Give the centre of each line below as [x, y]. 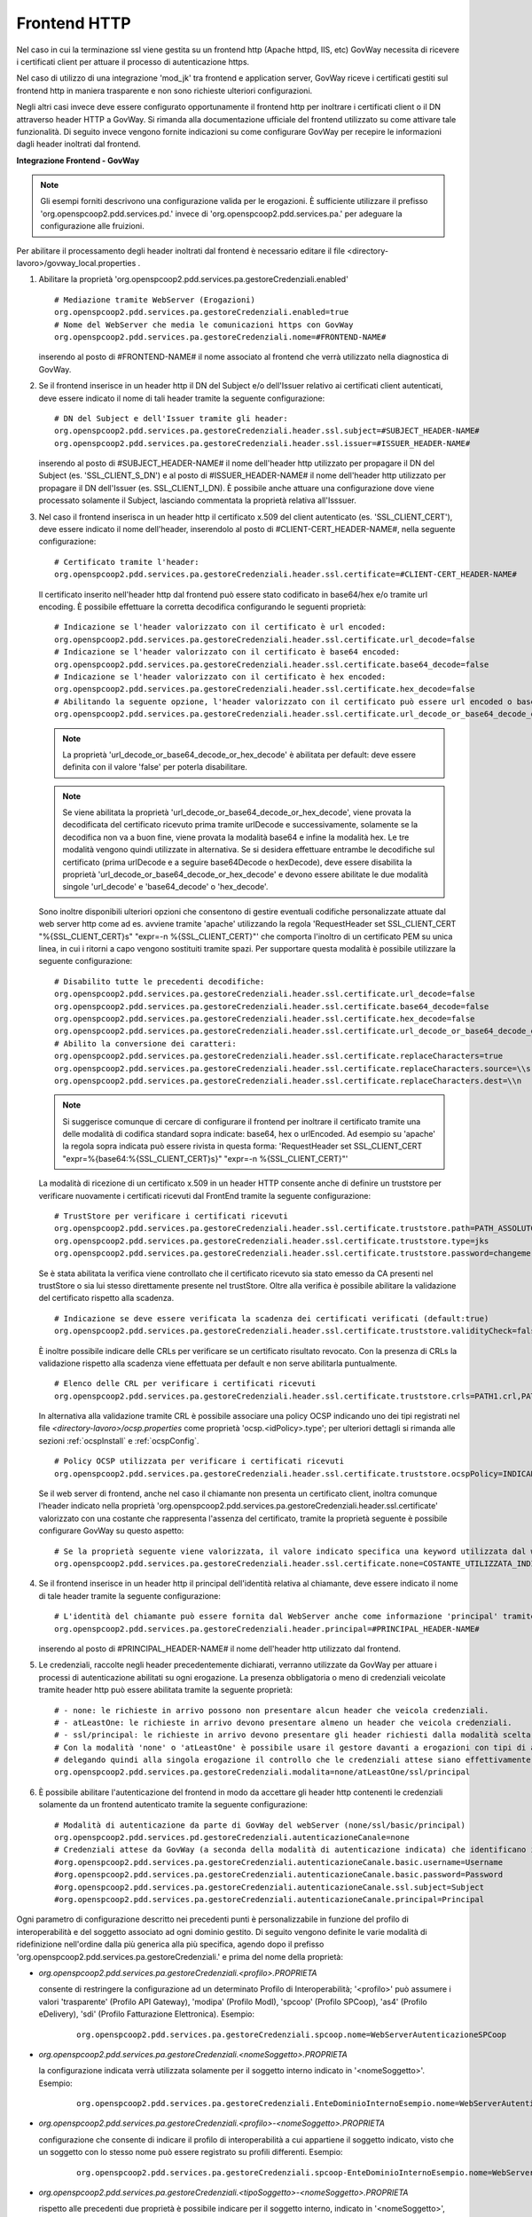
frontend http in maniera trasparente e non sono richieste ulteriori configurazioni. [164, 90]
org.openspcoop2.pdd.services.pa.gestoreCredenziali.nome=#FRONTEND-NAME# [220, 337]
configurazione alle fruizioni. [93, 226]
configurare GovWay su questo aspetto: [111, 1531]
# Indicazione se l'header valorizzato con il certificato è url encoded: [220, 627]
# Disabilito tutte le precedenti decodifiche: [160, 981]
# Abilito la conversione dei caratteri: [145, 1043]
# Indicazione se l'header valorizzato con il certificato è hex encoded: [220, 677]
